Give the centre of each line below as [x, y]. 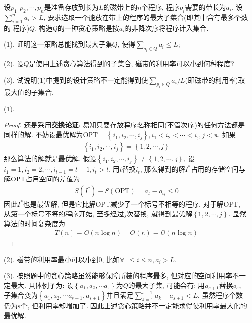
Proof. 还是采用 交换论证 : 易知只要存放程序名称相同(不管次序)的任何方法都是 [125, 125]
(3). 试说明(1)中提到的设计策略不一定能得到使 [76, 80]
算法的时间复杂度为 [35, 223]
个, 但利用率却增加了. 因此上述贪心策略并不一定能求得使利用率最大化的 [134, 306]
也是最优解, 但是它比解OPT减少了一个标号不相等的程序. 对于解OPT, [132, 204]
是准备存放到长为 [71, 7]
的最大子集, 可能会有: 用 [166, 285]
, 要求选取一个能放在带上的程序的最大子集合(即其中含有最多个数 [146, 17]
